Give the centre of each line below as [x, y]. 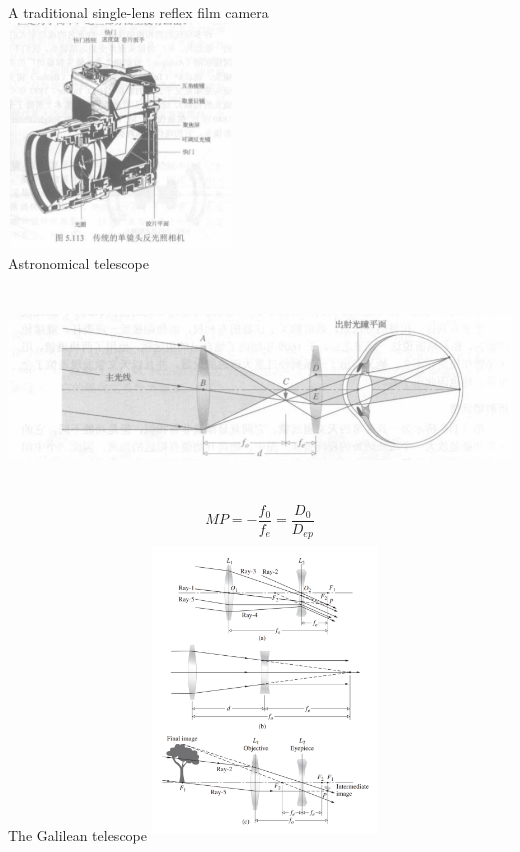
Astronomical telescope [78, 262]
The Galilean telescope [77, 835]
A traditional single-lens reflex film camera [138, 12]
